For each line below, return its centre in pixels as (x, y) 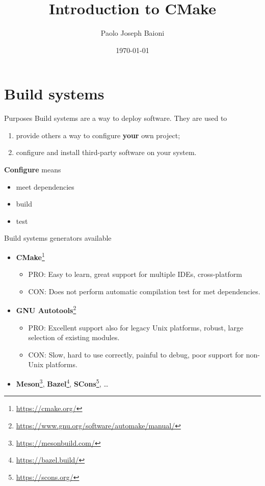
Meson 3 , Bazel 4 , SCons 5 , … (62, 383)
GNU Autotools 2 (46, 310)
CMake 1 (30, 256)
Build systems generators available (58, 238)
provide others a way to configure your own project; (98, 135)
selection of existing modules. (74, 337)
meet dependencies (45, 186)
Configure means (33, 170)
